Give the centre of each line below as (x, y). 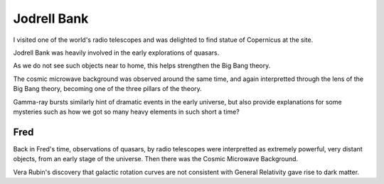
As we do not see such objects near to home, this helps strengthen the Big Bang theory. (142, 66)
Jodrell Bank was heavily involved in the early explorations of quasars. (116, 53)
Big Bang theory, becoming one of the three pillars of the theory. (107, 89)
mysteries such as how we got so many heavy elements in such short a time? (126, 112)
